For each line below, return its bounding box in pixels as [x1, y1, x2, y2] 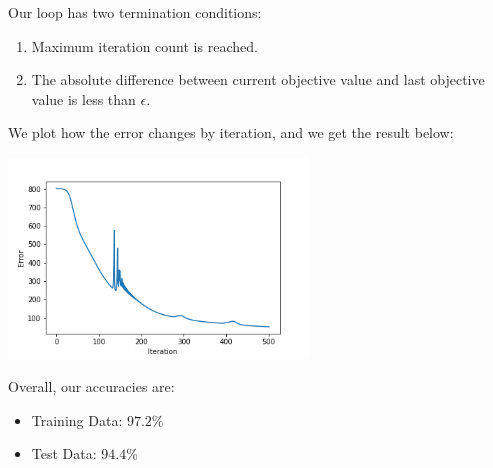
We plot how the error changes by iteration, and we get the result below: [8, 122, 454, 143]
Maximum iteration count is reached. [31, 35, 258, 56]
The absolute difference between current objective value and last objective [31, 69, 485, 90]
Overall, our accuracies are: [8, 376, 175, 397]
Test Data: [31, 443, 97, 464]
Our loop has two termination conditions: [8, 2, 262, 22]
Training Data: [31, 409, 123, 430]
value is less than [31, 88, 136, 109]
